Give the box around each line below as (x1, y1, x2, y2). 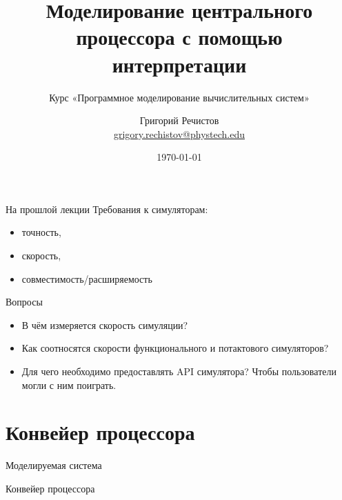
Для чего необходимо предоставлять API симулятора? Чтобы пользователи (21, 364, 336, 379)
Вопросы (6, 294, 43, 309)
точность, (21, 225, 61, 239)
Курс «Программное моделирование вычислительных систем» (49, 90, 310, 104)
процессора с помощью (76, 23, 283, 51)
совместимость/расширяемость (21, 271, 152, 286)
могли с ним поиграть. (21, 377, 117, 392)
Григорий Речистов (139, 113, 219, 128)
